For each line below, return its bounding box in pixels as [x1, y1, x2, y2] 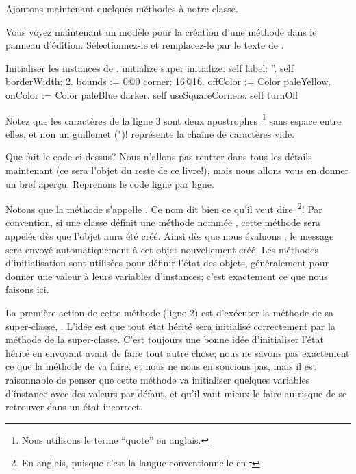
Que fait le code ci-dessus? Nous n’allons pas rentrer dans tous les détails [5, 149, 312, 164]
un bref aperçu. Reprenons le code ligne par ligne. [5, 176, 214, 190]
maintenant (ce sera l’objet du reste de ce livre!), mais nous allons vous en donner [5, 163, 349, 177]
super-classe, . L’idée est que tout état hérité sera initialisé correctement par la [5, 319, 335, 333]
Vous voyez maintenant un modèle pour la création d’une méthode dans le [5, 24, 317, 38]
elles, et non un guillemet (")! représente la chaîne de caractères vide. [5, 126, 295, 140]
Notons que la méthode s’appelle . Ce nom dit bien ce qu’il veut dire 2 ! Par [5, 200, 322, 216]
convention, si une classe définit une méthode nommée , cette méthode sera [5, 215, 320, 229]
